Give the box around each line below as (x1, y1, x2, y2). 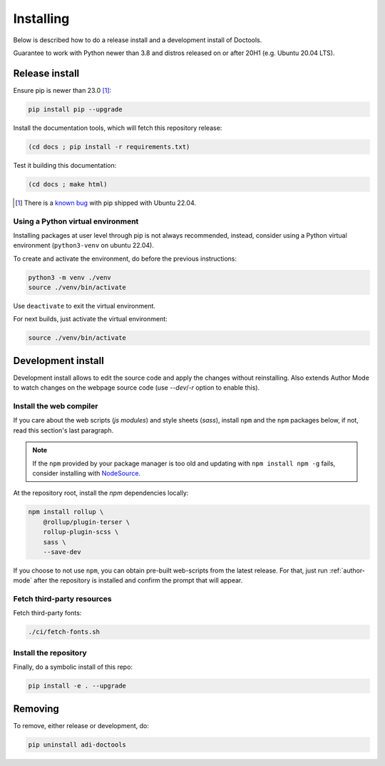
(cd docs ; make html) (28, 180, 108, 188)
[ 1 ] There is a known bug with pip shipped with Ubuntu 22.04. (15, 198, 196, 207)
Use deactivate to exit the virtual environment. (13, 302, 156, 311)
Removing (13, 702, 60, 715)
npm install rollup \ (28, 508, 104, 516)
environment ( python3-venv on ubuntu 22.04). (13, 241, 155, 250)
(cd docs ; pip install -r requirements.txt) (28, 143, 190, 151)
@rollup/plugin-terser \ (43, 518, 130, 526)
